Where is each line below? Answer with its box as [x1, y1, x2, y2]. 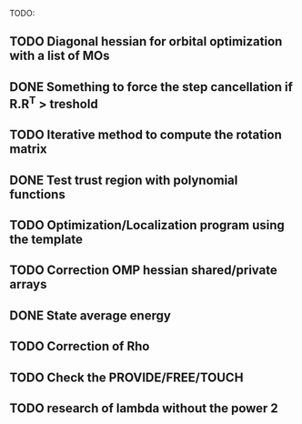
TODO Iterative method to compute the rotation [9, 127, 282, 143]
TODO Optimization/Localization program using [9, 217, 285, 233]
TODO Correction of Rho [9, 338, 150, 354]
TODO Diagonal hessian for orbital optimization [9, 34, 283, 49]
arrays [9, 277, 47, 292]
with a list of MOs [9, 48, 111, 64]
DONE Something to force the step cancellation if [9, 79, 294, 95]
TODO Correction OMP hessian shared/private [9, 263, 277, 278]
